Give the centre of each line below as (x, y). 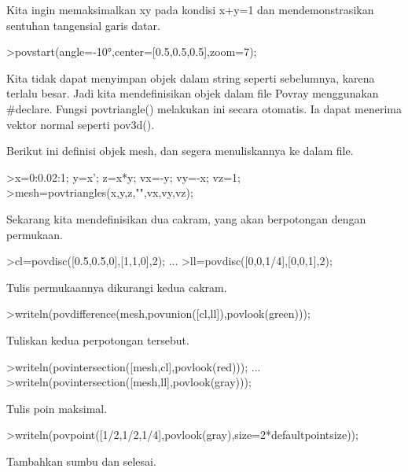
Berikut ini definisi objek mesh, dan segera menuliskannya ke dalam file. (180, 151)
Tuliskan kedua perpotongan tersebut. (98, 339)
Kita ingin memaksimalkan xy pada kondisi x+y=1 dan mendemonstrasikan (190, 9)
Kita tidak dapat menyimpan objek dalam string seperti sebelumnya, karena (191, 77)
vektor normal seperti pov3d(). (81, 124)
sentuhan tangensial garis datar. (83, 25)
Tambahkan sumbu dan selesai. (81, 461)
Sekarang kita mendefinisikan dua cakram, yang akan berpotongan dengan (186, 218)
